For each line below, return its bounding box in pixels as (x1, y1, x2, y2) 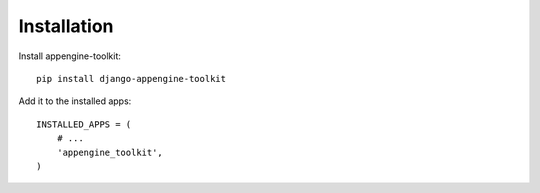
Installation (18, 15, 114, 37)
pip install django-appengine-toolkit (36, 73, 227, 84)
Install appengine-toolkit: (18, 50, 122, 62)
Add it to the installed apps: (18, 95, 132, 107)
